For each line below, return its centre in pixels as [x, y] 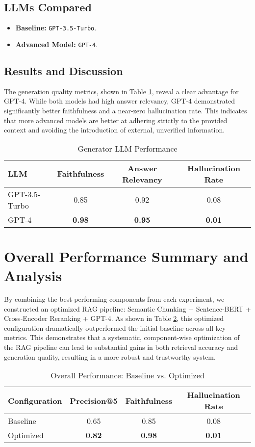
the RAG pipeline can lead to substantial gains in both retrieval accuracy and [121, 347]
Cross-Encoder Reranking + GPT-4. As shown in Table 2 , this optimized [114, 318]
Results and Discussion [64, 70]
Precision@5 [94, 400]
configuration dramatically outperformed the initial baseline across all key [115, 328]
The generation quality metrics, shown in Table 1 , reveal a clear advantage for [121, 91]
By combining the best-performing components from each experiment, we [114, 299]
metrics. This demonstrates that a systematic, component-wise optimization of [122, 337]
